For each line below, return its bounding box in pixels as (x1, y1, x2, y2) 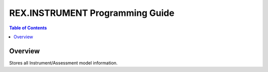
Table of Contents (9, 25, 47, 31)
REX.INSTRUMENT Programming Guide (9, 7, 175, 18)
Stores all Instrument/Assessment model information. (9, 60, 118, 66)
